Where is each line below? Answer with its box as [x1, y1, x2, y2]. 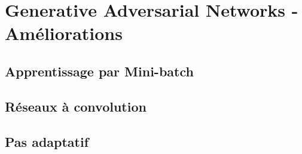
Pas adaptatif [5, 132, 89, 150]
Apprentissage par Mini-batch [5, 61, 194, 80]
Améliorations [5, 21, 123, 45]
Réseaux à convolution [5, 97, 147, 115]
